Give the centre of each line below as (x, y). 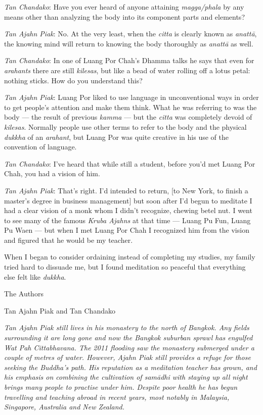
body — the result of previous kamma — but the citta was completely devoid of (128, 117)
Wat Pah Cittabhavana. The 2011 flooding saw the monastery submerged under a (129, 347)
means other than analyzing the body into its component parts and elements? (124, 16)
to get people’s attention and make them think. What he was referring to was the (130, 107)
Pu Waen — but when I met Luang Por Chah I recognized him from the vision (127, 230)
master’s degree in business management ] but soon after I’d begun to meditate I (128, 200)
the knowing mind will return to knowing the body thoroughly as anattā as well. (129, 43)
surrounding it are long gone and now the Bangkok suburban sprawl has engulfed (128, 338)
